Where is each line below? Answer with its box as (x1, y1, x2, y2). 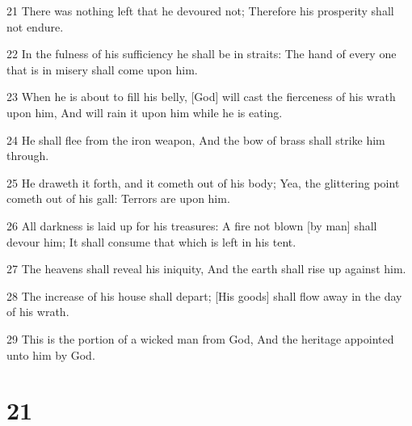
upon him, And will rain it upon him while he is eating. (6, 103, 283, 120)
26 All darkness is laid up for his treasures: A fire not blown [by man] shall (6, 217, 377, 234)
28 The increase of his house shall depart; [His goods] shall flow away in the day (6, 287, 402, 304)
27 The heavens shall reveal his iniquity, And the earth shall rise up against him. (6, 260, 406, 277)
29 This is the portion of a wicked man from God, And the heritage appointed (6, 330, 394, 347)
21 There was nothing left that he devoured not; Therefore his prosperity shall (6, 2, 394, 19)
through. (6, 147, 49, 164)
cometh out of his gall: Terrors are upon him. (6, 190, 230, 207)
